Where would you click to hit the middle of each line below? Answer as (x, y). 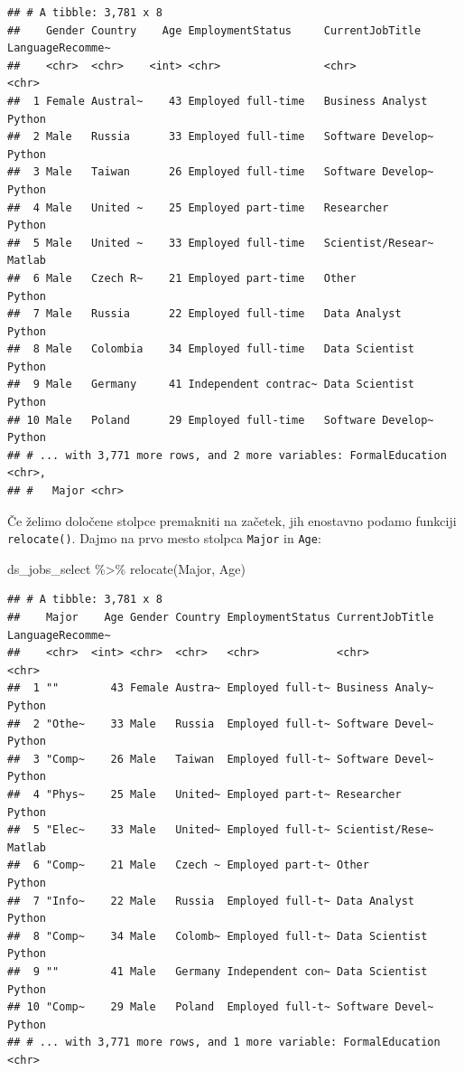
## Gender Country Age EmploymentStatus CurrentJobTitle (214, 30)
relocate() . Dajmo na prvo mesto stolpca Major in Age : (164, 538)
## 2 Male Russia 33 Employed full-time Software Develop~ (221, 137)
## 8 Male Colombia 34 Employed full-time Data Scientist (211, 349)
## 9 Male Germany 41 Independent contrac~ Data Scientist (211, 385)
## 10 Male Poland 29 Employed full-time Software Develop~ (221, 420)
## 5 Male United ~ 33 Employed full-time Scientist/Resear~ (221, 243)
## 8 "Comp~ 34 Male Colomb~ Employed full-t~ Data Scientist (218, 936)
